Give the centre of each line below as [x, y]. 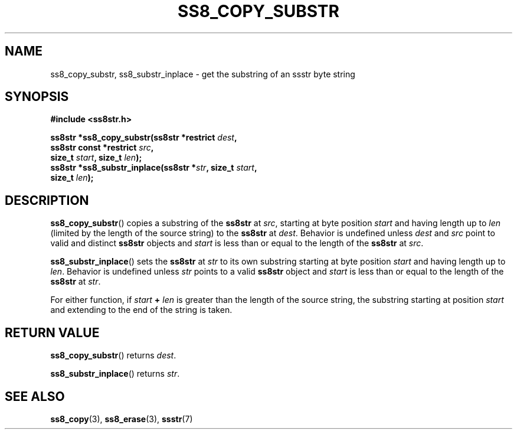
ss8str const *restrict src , [102, 148]
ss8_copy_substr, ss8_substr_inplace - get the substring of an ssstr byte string [203, 74]
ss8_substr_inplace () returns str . [115, 374]
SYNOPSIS [37, 97]
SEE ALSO [35, 396]
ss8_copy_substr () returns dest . [113, 355]
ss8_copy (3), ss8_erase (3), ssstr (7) [122, 419]
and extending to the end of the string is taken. [141, 310]
